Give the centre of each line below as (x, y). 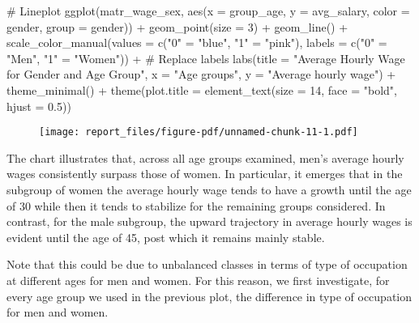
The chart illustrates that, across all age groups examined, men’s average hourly (205, 157)
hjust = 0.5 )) (39, 106)
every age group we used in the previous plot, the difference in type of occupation (209, 296)
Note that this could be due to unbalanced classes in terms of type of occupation (207, 264)
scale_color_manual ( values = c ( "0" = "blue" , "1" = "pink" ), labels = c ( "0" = (197, 42)
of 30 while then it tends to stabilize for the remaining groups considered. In (196, 205)
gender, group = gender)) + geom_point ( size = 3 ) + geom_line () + (177, 26)
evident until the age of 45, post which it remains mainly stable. (166, 237)
